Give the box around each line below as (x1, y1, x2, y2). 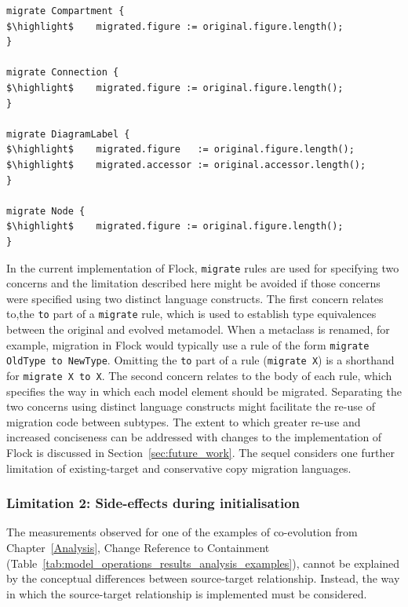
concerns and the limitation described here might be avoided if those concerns (6, 275, 381, 291)
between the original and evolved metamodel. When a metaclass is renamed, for (6, 321, 390, 337)
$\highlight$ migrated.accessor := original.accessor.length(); (6, 159, 366, 170)
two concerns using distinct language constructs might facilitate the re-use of (6, 398, 375, 415)
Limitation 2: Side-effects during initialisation (6, 493, 301, 513)
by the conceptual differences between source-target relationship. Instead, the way (6, 570, 400, 587)
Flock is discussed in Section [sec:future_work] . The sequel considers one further (6, 444, 395, 460)
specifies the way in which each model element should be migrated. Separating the (6, 382, 402, 399)
